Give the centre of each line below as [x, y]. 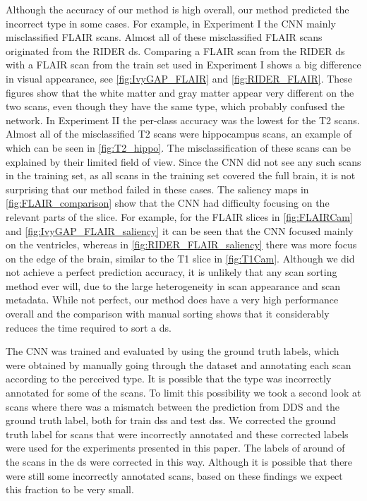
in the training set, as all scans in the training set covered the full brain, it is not [181, 175]
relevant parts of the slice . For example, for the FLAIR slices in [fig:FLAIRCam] [179, 216]
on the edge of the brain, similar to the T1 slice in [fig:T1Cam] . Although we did [180, 258]
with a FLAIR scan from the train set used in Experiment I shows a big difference [183, 65]
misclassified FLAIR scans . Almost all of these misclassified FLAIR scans [164, 37]
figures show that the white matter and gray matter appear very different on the [180, 92]
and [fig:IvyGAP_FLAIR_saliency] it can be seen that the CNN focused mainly [180, 230]
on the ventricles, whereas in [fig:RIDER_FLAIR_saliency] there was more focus [181, 245]
